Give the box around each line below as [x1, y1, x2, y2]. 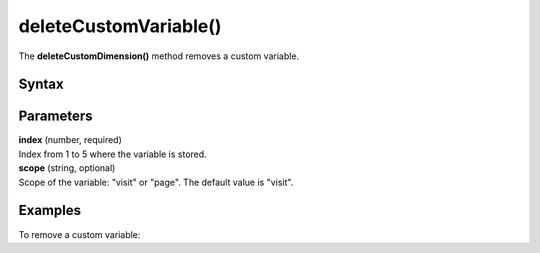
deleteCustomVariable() [18, 15, 222, 37]
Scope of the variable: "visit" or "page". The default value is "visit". [18, 176, 294, 188]
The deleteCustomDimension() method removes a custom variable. [18, 50, 300, 62]
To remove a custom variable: [18, 228, 141, 240]
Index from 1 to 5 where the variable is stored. [18, 148, 207, 160]
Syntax [18, 76, 64, 93]
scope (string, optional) [18, 162, 116, 174]
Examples [18, 202, 82, 219]
